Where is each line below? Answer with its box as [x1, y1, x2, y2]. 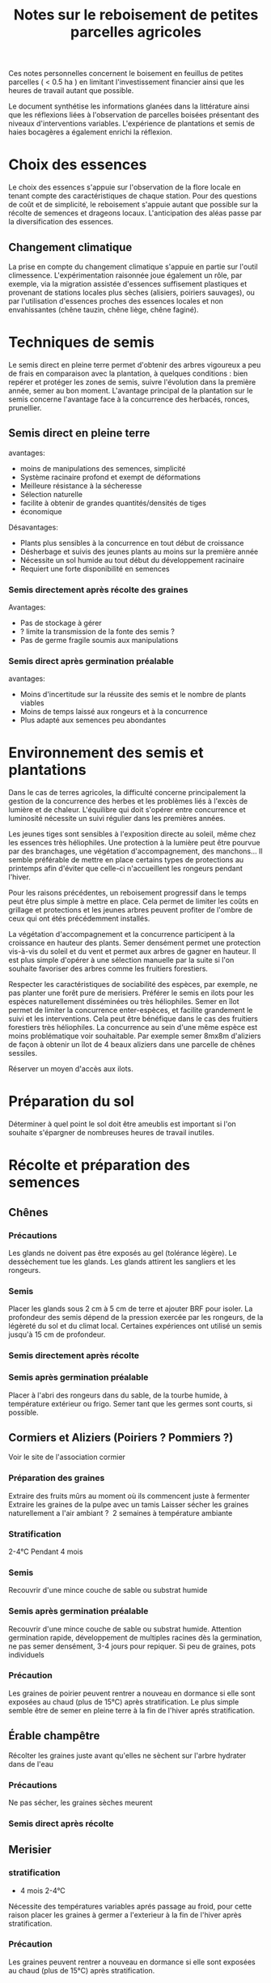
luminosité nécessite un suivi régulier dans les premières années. [8, 814, 226, 823]
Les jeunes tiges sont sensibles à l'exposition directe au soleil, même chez [8, 829, 256, 839]
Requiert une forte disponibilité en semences [19, 564, 170, 573]
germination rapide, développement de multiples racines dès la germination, [8, 1632, 263, 1642]
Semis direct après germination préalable [8, 655, 174, 666]
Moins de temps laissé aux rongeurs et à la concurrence [19, 707, 208, 717]
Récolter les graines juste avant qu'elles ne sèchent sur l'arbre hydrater [8, 1751, 247, 1760]
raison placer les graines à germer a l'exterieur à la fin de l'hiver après [8, 1909, 242, 1920]
